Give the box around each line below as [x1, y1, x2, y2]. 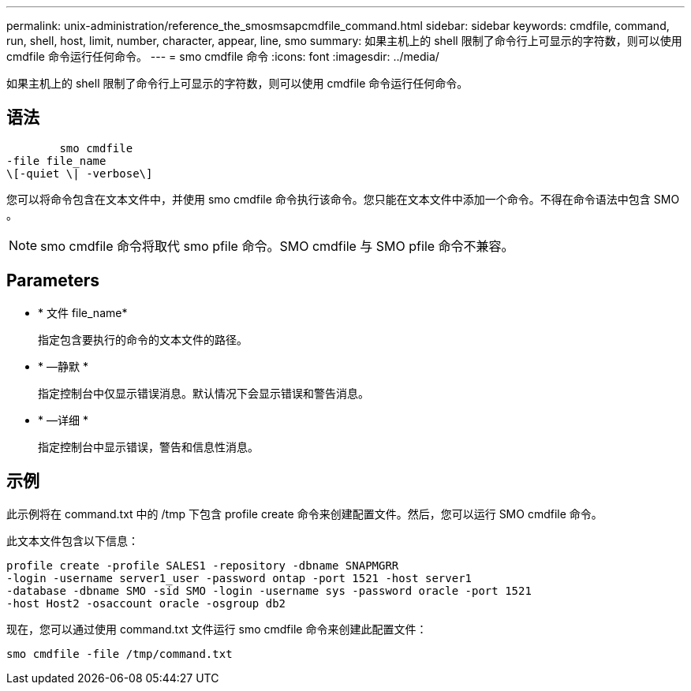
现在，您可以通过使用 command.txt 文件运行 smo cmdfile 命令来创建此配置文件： [6, 622, 428, 636]
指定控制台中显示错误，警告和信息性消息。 [38, 439, 259, 454]
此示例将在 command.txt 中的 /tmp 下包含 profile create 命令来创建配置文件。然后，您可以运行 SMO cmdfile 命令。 [6, 506, 603, 521]
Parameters [6, 271, 99, 291]
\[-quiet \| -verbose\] [6, 166, 153, 180]
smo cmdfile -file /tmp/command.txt [6, 647, 233, 660]
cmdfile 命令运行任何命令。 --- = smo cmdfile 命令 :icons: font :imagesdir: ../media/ [6, 50, 439, 63]
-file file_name [6, 154, 106, 167]
